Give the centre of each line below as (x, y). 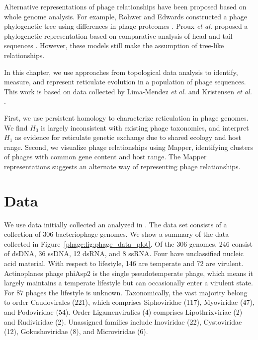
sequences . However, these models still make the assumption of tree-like (114, 45)
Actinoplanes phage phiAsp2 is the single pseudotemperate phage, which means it (129, 273)
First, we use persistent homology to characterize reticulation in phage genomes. (126, 117)
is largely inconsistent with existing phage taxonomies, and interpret (145, 127)
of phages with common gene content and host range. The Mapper (105, 157)
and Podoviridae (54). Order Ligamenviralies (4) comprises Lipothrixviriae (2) (123, 311)
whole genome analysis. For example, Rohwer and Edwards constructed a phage (126, 16)
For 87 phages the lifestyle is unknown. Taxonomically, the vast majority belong (126, 292)
